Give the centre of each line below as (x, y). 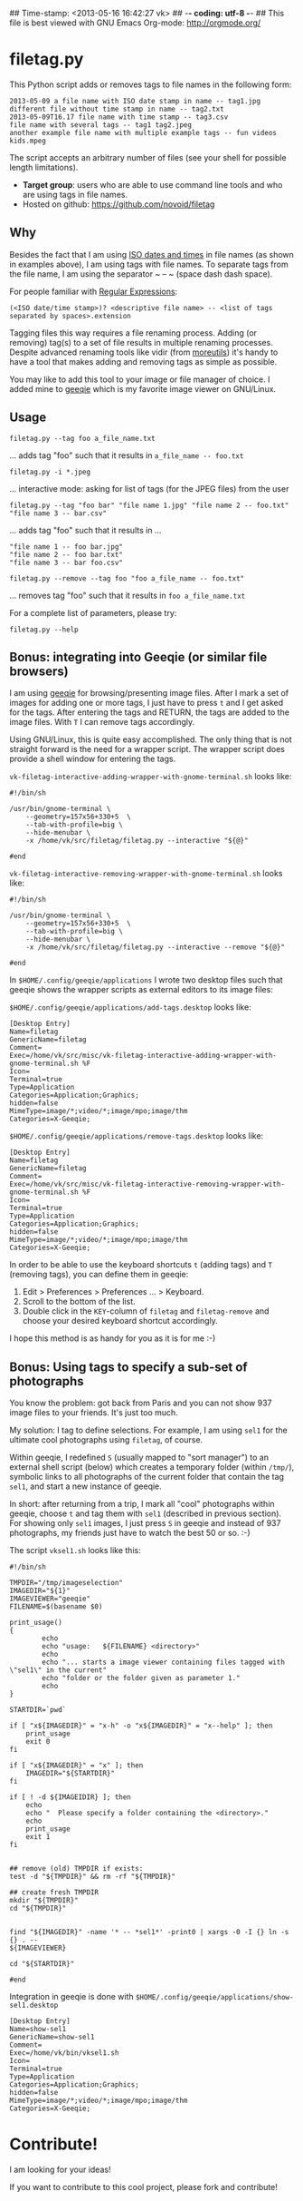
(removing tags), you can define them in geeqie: (99, 1275)
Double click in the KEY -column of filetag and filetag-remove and (146, 1311)
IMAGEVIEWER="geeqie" (50, 1599)
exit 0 (38, 1742)
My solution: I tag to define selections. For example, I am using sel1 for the (148, 1430)
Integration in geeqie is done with (71, 1997)
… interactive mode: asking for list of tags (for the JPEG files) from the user (149, 488)
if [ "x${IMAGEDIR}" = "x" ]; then (76, 1766)
